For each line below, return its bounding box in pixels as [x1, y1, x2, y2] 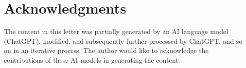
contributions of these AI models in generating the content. [4, 54, 180, 65]
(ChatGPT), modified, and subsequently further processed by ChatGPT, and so [4, 35, 243, 46]
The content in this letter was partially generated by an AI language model [4, 26, 228, 36]
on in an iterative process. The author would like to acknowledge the [4, 45, 209, 55]
